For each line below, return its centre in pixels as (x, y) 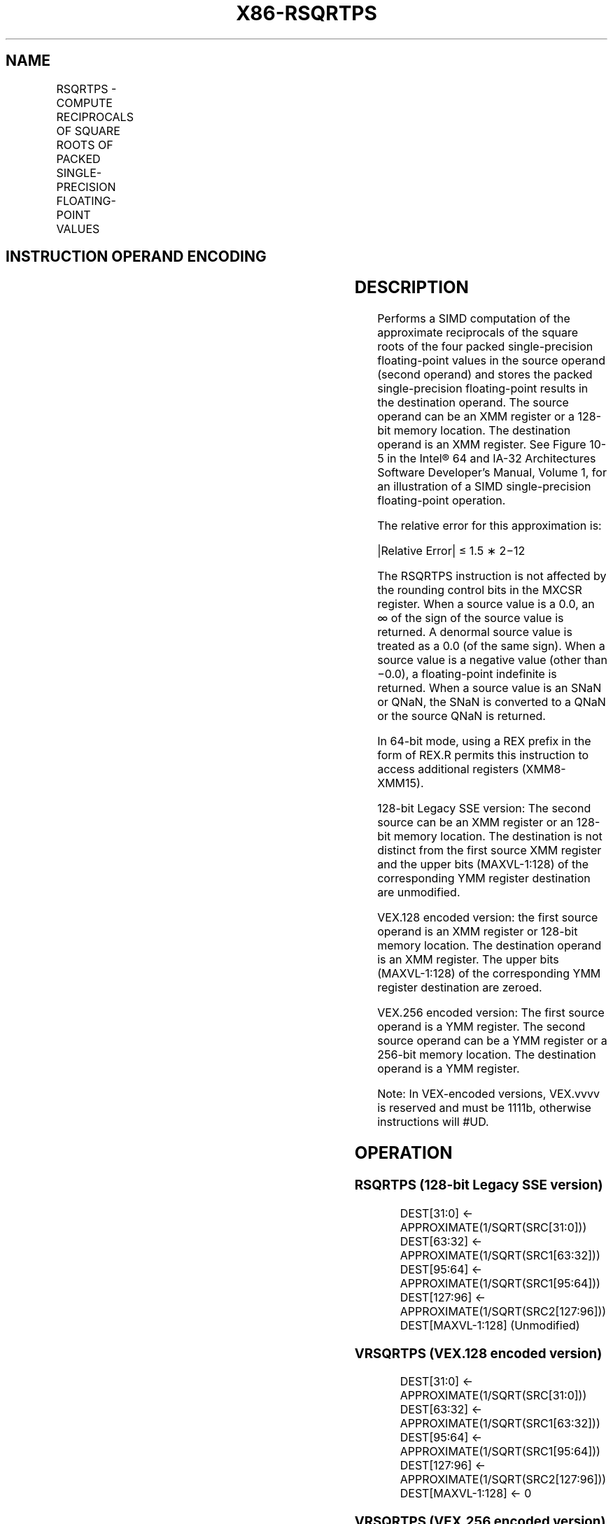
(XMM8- (544, 769)
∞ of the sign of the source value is (471, 618)
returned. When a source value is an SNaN (489, 688)
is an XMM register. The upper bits (468, 960)
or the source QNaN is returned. (461, 716)
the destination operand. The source (473, 403)
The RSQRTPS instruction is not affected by (492, 576)
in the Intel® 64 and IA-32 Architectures (492, 459)
